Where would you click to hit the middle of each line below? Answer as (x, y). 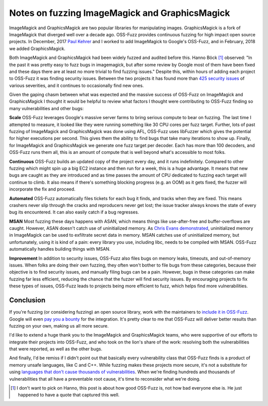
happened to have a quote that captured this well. (69, 395)
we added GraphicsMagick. (37, 48)
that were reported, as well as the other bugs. (56, 349)
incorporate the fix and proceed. (42, 189)
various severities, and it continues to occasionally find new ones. (76, 85)
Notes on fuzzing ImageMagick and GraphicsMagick (120, 13)
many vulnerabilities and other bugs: (46, 108)
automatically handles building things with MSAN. (60, 249)
